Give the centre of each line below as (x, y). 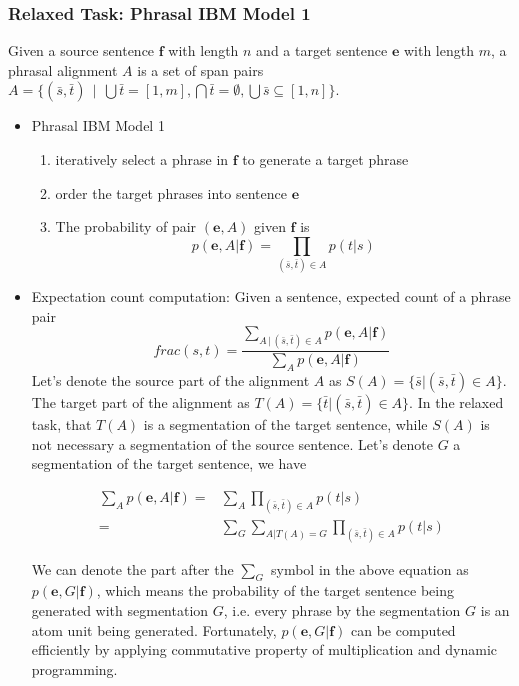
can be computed (403, 629)
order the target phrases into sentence (171, 192)
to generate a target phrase (325, 159)
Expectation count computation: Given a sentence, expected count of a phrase (271, 296)
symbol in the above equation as (369, 568)
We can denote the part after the (132, 568)
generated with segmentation (120, 609)
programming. (74, 668)
